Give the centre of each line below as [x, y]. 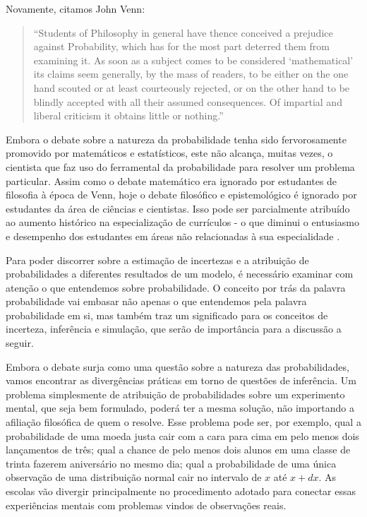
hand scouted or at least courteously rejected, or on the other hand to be [192, 87]
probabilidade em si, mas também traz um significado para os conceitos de [167, 315]
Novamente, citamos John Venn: [76, 8]
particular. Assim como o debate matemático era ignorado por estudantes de [172, 180]
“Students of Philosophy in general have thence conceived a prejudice [183, 32]
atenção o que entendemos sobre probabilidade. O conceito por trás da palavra [176, 287]
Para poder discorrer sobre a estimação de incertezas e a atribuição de [157, 260]
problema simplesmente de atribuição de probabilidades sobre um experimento [175, 394]
